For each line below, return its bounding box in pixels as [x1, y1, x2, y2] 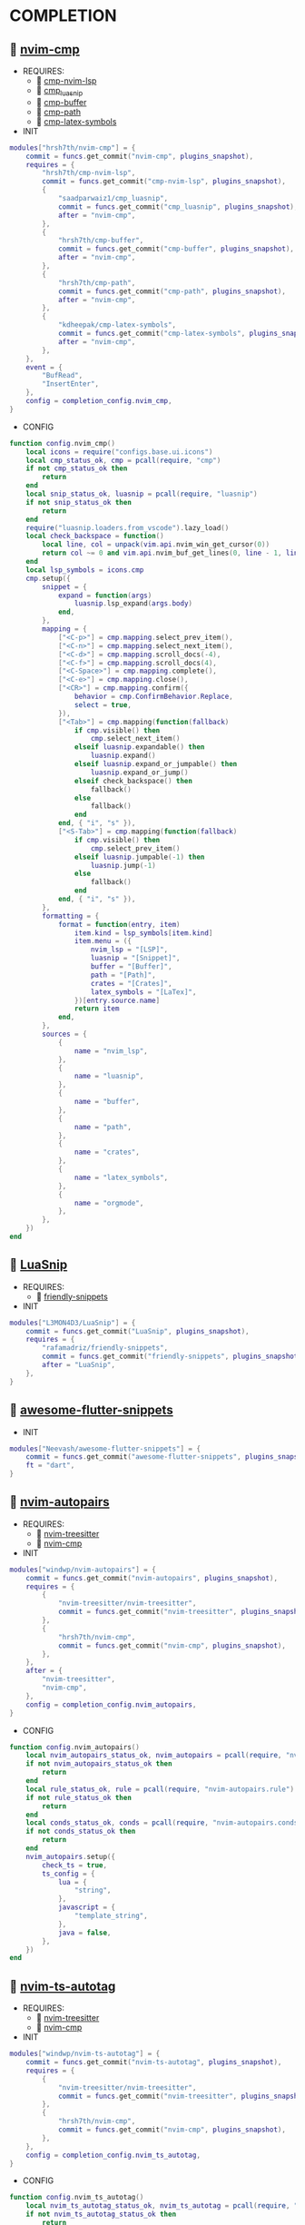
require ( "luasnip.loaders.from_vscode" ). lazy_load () [25, 523, 230, 532]
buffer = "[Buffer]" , [90, 962, 172, 971]
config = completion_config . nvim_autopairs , [25, 1699, 197, 1709]
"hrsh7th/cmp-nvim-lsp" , [42, 169, 136, 178]
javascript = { [57, 1903, 116, 1912]
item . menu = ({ [74, 937, 132, 946]
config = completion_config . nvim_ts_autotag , [25, 2151, 202, 2160]
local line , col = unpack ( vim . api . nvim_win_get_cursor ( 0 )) [42, 540, 271, 549]
